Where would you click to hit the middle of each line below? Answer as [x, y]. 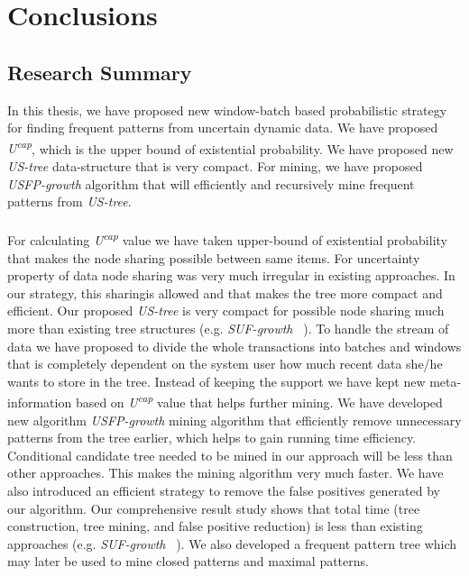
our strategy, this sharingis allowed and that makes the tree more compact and [225, 293]
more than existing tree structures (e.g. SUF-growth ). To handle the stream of [228, 329]
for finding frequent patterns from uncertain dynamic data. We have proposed [223, 128]
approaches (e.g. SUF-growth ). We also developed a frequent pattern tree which [232, 543]
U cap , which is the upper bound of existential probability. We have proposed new [230, 147]
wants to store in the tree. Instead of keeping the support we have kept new [216, 381]
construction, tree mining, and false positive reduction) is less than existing [215, 526]
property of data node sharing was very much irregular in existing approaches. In [231, 275]
